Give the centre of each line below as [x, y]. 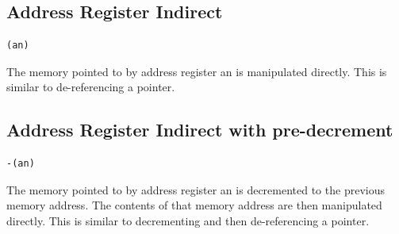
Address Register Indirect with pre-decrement [200, 130]
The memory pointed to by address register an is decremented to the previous [196, 189]
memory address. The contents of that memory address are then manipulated [194, 205]
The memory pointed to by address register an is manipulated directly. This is [197, 71]
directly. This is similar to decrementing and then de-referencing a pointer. [188, 220]
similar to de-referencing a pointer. [91, 87]
